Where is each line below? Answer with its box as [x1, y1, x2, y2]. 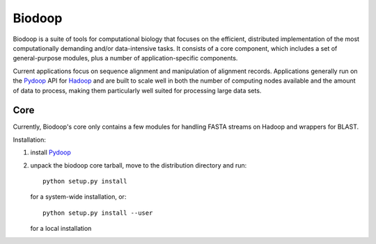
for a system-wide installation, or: [30, 193, 127, 201]
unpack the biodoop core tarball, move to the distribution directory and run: [30, 161, 247, 170]
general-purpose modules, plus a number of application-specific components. [13, 54, 238, 63]
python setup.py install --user [42, 209, 153, 217]
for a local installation [30, 225, 92, 233]
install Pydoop [30, 148, 71, 156]
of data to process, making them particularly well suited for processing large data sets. [13, 86, 262, 95]
